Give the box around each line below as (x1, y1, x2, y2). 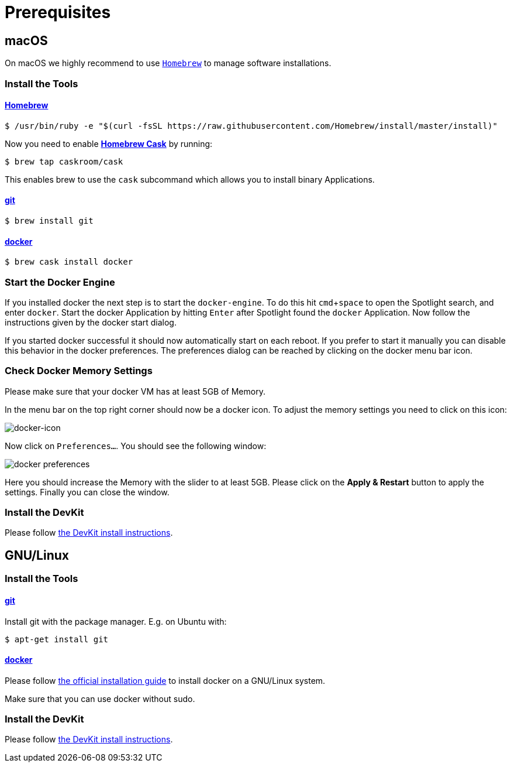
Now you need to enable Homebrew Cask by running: (5, 138, 213, 149)
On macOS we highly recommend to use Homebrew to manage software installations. (5, 58, 332, 69)
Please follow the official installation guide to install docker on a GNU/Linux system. (5, 675, 326, 686)
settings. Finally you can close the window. (5, 487, 170, 497)
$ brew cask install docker (5, 257, 133, 267)
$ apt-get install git (5, 634, 109, 644)
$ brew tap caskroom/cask (5, 156, 123, 166)
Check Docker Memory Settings (5, 365, 153, 377)
